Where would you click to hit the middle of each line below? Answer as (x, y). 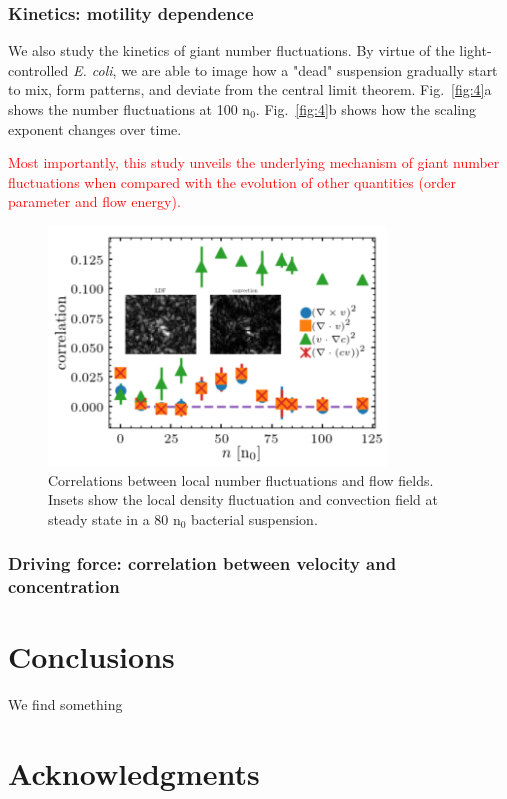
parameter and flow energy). (94, 201)
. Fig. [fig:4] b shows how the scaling (366, 109)
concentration (64, 586)
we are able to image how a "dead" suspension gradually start (309, 69)
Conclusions (91, 656)
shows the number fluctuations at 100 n (129, 109)
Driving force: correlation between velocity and (202, 563)
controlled (38, 69)
